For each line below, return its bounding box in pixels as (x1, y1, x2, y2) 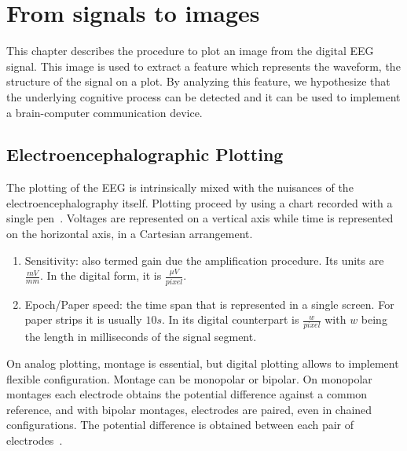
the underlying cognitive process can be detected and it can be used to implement (6, 88, 401, 104)
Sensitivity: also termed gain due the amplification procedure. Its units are (24, 251, 384, 268)
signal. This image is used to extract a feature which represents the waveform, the (6, 57, 401, 74)
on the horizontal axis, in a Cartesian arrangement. (6, 225, 253, 242)
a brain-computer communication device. (6, 104, 203, 120)
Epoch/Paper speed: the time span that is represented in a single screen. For (24, 295, 394, 312)
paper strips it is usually (24, 311, 142, 328)
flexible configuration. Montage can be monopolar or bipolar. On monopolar (6, 370, 372, 387)
